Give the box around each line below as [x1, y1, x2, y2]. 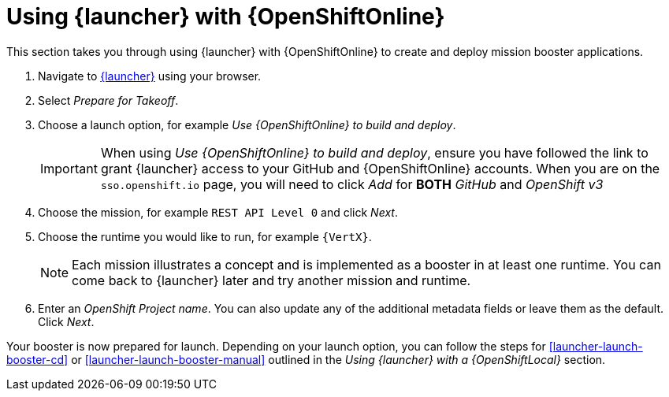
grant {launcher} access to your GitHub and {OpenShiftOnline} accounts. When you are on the [100, 160, 660, 176]
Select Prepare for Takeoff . [38, 93, 179, 107]
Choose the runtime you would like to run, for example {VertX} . [38, 229, 372, 243]
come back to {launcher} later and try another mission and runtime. [72, 272, 471, 288]
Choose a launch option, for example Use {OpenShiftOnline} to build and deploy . [38, 117, 456, 132]
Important [40, 160, 98, 176]
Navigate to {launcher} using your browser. [38, 69, 262, 83]
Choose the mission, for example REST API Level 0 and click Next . [38, 205, 398, 219]
